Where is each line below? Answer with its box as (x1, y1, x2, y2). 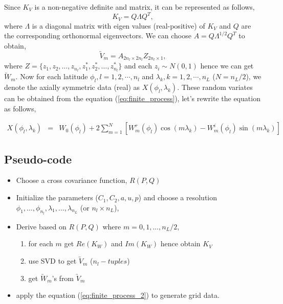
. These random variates (177, 82, 253, 92)
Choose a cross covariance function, (16, 175, 127, 185)
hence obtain (160, 238, 201, 249)
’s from (52, 272, 74, 283)
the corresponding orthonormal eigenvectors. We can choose (4, 30, 191, 41)
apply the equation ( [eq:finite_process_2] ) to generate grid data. (16, 290, 220, 300)
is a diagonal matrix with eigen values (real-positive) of (32, 20, 205, 31)
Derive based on (16, 221, 67, 231)
